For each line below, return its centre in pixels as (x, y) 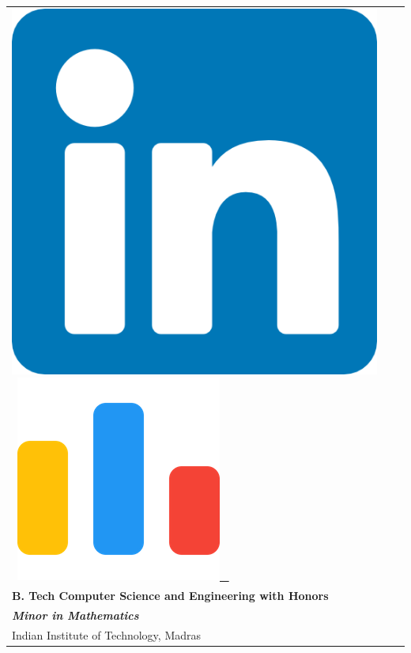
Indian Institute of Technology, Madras (107, 634)
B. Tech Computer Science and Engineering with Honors (170, 596)
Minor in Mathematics (75, 615)
